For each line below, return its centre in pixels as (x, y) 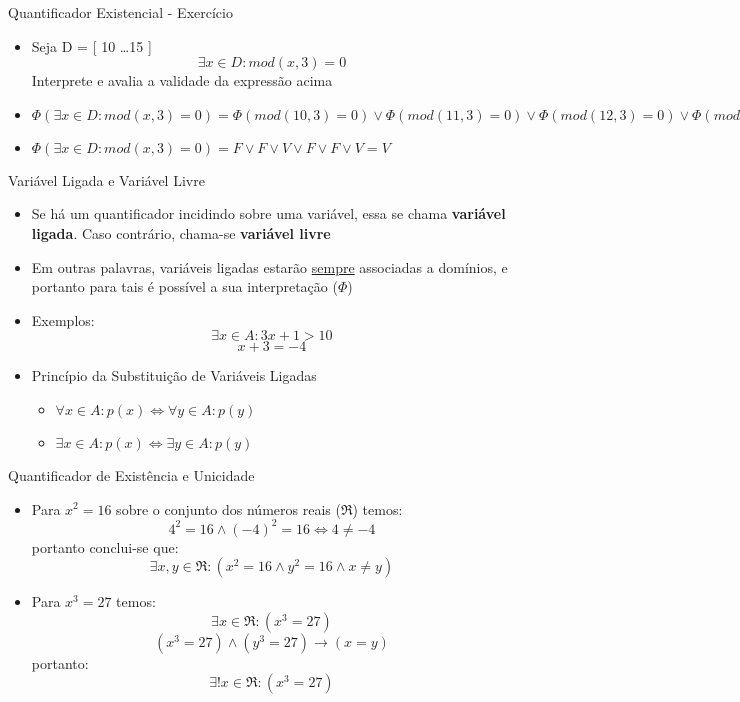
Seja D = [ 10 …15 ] (91, 45)
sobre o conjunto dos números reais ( (228, 508)
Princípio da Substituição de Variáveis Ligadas (174, 375)
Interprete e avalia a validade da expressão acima (182, 80)
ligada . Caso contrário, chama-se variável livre (181, 232)
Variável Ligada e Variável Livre (106, 179)
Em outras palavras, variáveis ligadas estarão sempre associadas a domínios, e (269, 266)
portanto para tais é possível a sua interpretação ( (184, 286)
